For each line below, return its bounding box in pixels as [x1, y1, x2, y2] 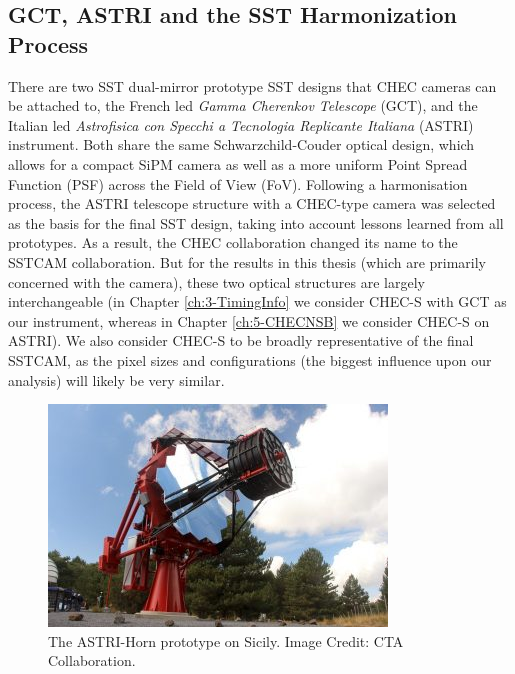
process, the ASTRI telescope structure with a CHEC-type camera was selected [8, 193, 496, 214]
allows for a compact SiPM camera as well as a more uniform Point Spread [8, 153, 468, 174]
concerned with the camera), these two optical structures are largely [8, 271, 425, 292]
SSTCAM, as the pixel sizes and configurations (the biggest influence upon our [8, 349, 492, 370]
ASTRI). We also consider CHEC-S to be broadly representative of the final [8, 330, 474, 351]
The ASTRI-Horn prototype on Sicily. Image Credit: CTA [48, 630, 404, 651]
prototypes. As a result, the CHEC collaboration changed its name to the [8, 232, 458, 253]
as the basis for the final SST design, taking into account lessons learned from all [8, 212, 504, 233]
